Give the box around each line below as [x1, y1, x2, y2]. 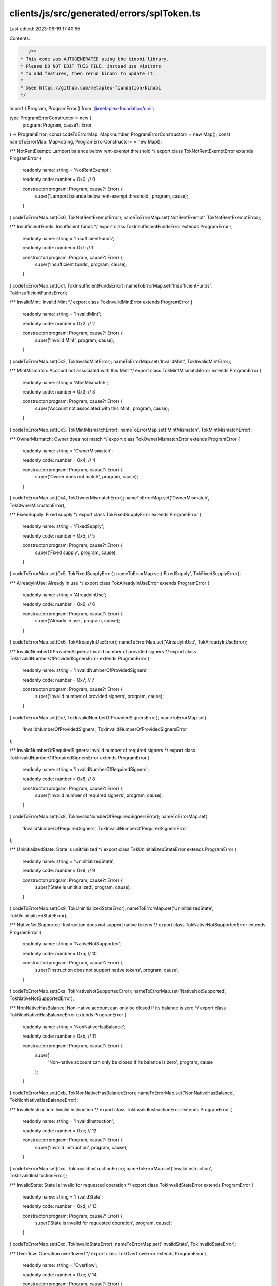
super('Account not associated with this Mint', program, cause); [35, 405, 169, 412]
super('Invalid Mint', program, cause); [35, 337, 115, 343]
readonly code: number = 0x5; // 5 [22, 532, 95, 539]
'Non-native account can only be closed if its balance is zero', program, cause [48, 1059, 213, 1065]
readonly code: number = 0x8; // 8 [22, 776, 95, 782]
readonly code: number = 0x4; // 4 [22, 457, 96, 463]
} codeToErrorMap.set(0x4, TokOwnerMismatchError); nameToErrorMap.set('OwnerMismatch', [9, 495, 210, 501]
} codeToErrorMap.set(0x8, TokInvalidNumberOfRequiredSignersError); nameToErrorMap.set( [9, 813, 207, 820]
